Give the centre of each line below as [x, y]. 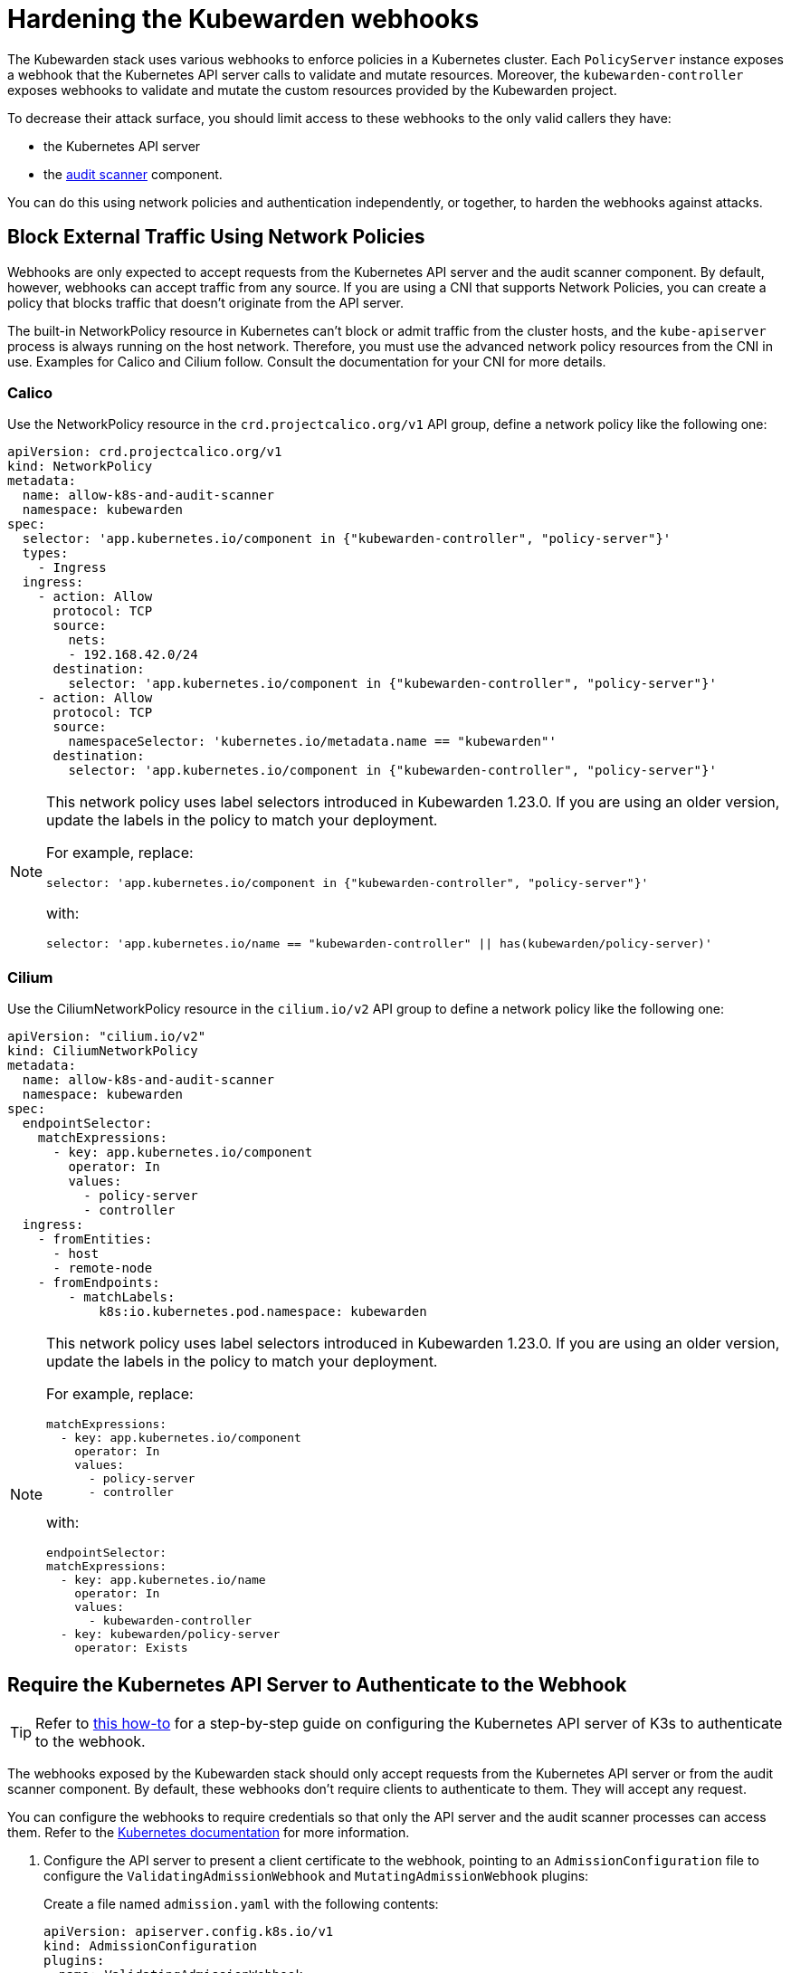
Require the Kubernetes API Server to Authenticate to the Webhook [317, 1684]
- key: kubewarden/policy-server [170, 1635]
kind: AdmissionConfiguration [151, 1945]
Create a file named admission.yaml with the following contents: [241, 1903]
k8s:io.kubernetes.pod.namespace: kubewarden [263, 1312]
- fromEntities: [95, 1239]
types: [45, 553]
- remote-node [103, 1268]
